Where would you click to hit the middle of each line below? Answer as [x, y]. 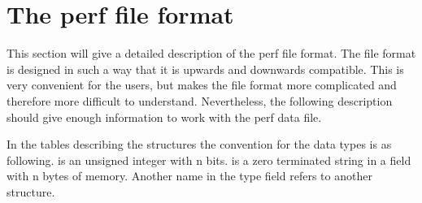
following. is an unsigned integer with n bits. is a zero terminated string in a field [209, 160]
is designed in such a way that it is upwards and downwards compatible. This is [205, 69]
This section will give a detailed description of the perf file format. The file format [211, 53]
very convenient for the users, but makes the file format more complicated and [202, 85]
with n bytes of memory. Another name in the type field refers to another [189, 176]
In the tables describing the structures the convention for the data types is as [199, 144]
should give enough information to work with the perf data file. [164, 117]
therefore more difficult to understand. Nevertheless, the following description [200, 100]
